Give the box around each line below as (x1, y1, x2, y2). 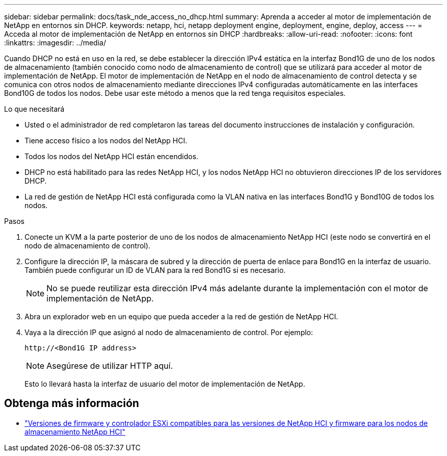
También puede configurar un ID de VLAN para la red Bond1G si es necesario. (24, 266, 286, 274)
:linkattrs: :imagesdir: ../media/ (4, 38, 106, 47)
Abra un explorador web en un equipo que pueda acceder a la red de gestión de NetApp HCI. (24, 312, 338, 321)
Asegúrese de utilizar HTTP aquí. (46, 361, 173, 371)
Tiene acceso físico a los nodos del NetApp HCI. (24, 136, 187, 145)
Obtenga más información (4, 397, 139, 410)
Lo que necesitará (4, 105, 65, 113)
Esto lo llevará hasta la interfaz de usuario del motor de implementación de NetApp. (24, 379, 305, 388)
